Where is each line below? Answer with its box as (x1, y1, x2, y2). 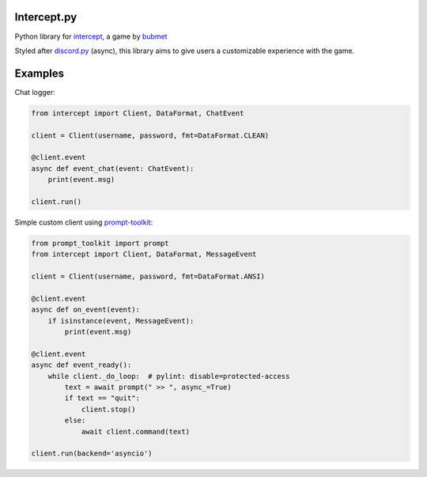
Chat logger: (14, 87, 55, 97)
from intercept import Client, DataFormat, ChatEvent (31, 108, 244, 118)
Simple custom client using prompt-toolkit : (14, 218, 153, 227)
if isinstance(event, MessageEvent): (47, 316, 195, 325)
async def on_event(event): (31, 305, 140, 314)
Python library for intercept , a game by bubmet (14, 32, 168, 41)
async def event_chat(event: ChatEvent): (31, 164, 195, 173)
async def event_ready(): (31, 361, 132, 369)
